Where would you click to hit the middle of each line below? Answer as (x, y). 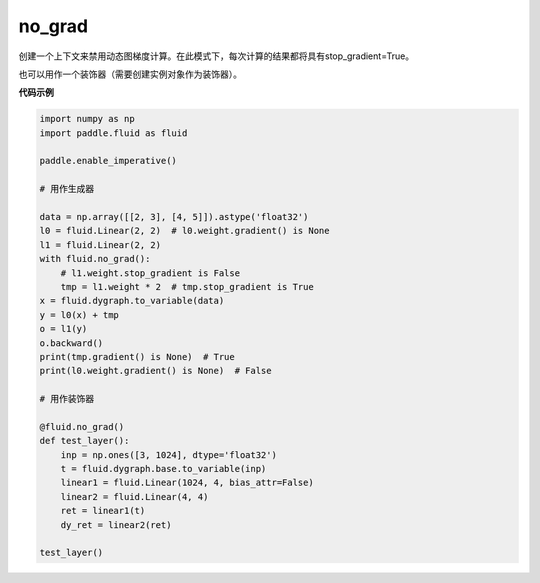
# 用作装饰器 (67, 399)
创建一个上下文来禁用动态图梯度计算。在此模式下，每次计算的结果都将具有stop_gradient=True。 (216, 56)
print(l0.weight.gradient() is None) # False (155, 371)
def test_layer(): (84, 441)
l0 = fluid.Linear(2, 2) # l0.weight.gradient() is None (184, 231)
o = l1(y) (63, 329)
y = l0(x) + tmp (79, 314)
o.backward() (71, 343)
